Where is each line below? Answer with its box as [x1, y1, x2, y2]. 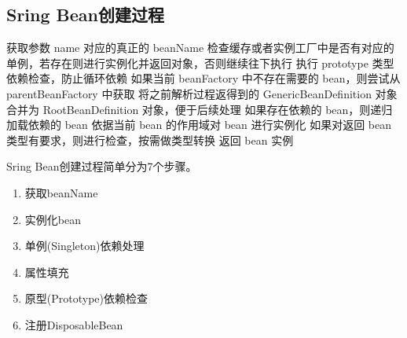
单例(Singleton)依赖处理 [24, 237, 145, 254]
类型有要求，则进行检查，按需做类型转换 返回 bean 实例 [6, 131, 294, 148]
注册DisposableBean [24, 316, 123, 332]
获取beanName [24, 184, 98, 200]
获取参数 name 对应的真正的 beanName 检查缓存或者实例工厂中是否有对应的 [6, 39, 394, 56]
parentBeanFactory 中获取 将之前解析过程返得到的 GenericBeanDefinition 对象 [6, 85, 398, 101]
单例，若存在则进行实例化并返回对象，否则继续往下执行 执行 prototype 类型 [6, 54, 394, 71]
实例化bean [24, 211, 81, 227]
